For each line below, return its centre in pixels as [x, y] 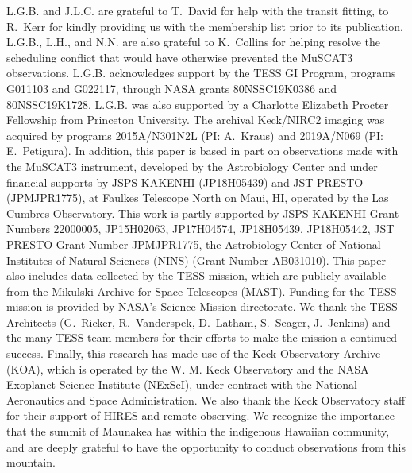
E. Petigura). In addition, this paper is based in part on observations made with [202, 151]
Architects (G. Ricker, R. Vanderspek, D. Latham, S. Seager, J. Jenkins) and [198, 322]
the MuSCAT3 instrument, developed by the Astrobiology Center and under [192, 166]
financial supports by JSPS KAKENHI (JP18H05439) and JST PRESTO [185, 182]
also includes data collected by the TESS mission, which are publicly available [196, 275]
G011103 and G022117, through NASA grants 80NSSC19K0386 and [172, 88]
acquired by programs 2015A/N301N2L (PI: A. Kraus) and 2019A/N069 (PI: [195, 135]
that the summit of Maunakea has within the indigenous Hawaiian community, [198, 431]
